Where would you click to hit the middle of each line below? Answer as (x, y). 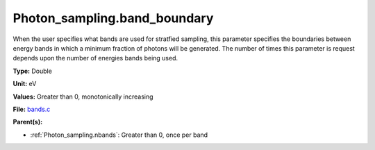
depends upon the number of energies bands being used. (95, 58)
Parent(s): (28, 122)
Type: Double (32, 71)
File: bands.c (32, 109)
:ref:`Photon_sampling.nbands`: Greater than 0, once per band (119, 135)
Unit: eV (25, 84)
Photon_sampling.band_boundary (113, 18)
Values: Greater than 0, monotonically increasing (83, 97)
